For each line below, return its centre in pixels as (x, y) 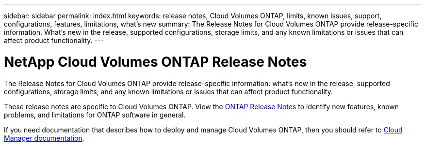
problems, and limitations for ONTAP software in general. (95, 115)
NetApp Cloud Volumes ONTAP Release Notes (155, 62)
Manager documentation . (44, 138)
